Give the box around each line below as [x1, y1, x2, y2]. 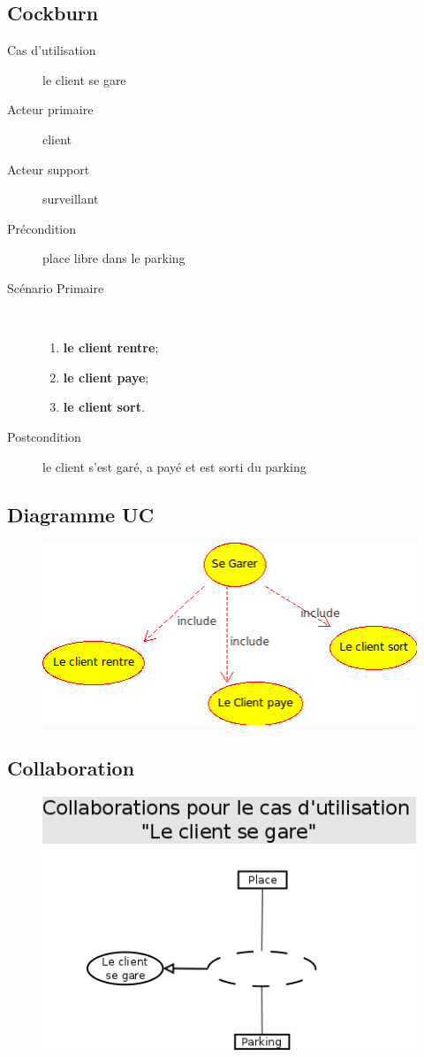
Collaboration [7, 753, 135, 781]
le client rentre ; [63, 338, 159, 357]
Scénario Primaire [7, 278, 104, 297]
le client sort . [63, 397, 145, 416]
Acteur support [7, 159, 90, 178]
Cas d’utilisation [7, 41, 96, 59]
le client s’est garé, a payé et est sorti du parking [42, 457, 307, 475]
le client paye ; [63, 367, 149, 386]
